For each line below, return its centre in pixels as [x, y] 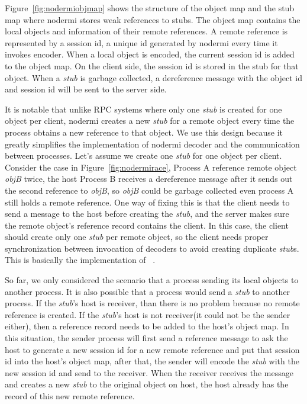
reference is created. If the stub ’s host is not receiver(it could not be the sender [148, 314]
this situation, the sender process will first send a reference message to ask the [146, 338]
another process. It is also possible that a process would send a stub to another [148, 291]
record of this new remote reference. [70, 396]
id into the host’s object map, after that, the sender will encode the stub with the [152, 361]
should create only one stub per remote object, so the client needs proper [137, 237]
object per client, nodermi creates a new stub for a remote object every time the [150, 121]
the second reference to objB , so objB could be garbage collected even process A [149, 190]
